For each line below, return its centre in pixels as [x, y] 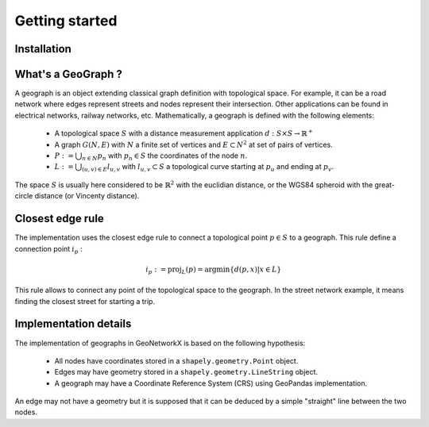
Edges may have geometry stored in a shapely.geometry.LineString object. [186, 372]
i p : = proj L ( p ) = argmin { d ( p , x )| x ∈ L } [214, 270]
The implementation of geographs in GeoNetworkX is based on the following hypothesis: [160, 343]
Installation [43, 49]
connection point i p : [48, 250]
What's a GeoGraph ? [68, 74]
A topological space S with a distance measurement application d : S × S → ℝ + [184, 133]
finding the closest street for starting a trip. [85, 301]
